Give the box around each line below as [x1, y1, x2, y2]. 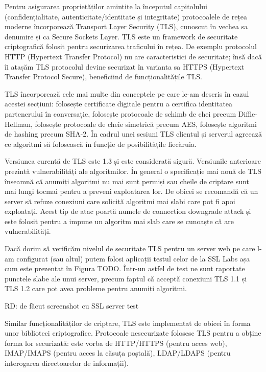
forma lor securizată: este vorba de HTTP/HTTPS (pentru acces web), [5, 337, 227, 348]
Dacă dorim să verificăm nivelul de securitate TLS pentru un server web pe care [5, 243, 255, 254]
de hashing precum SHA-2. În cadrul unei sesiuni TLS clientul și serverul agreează [5, 128, 262, 139]
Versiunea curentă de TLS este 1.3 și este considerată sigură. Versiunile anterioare [5, 156, 261, 166]
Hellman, [5, 118, 33, 129]
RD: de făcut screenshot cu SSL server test [5, 300, 139, 311]
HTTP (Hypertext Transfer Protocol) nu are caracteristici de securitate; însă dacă [5, 51, 262, 61]
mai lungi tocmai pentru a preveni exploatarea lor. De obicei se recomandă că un [5, 186, 258, 196]
